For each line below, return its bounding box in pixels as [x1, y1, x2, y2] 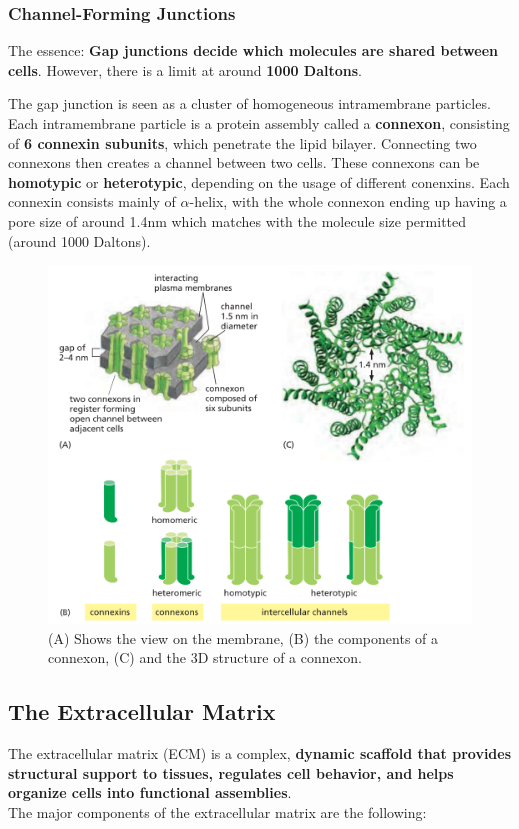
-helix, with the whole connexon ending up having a [189, 191, 507, 212]
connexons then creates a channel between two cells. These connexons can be [8, 152, 480, 173]
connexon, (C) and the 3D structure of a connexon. [48, 647, 362, 668]
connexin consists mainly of [8, 191, 176, 212]
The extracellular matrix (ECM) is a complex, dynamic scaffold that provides [8, 743, 512, 764]
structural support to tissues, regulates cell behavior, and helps [8, 762, 454, 783]
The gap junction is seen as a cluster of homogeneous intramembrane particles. [8, 93, 491, 114]
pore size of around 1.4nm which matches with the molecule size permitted [8, 210, 467, 231]
